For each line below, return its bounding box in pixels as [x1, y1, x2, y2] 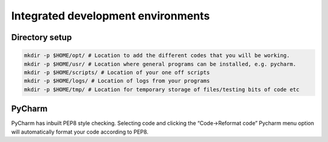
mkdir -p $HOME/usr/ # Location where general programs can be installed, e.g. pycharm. [24, 61, 297, 67]
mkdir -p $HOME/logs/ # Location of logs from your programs [24, 78, 210, 84]
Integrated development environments [11, 9, 210, 22]
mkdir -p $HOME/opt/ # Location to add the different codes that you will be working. [24, 52, 290, 59]
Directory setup [11, 32, 72, 42]
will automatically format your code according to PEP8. [11, 128, 149, 135]
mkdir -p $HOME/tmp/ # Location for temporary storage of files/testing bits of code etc [24, 86, 300, 93]
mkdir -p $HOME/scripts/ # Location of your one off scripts [24, 69, 210, 76]
